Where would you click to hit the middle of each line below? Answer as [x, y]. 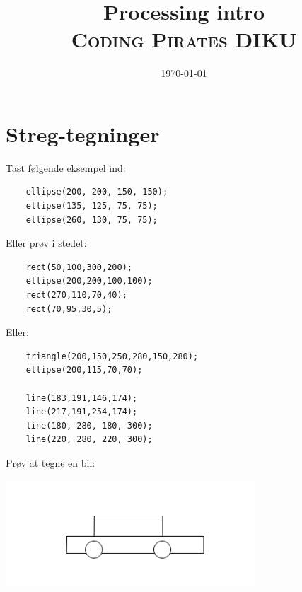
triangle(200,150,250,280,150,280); [112, 356]
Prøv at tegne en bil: [51, 462]
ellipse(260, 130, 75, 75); [92, 220]
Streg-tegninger [83, 133]
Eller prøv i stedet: [46, 243]
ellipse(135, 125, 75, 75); [92, 206]
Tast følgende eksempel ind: [66, 167]
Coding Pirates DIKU [184, 39]
